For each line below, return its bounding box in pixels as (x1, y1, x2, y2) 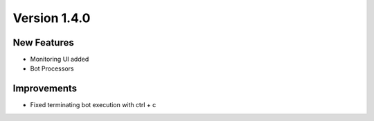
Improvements (12, 83, 78, 95)
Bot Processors (30, 64, 74, 73)
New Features (12, 37, 74, 48)
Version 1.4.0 (12, 10, 91, 26)
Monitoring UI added (30, 55, 89, 64)
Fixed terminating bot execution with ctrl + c (30, 101, 157, 109)
